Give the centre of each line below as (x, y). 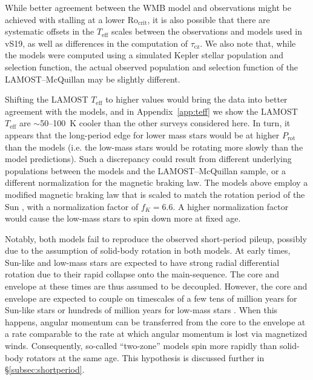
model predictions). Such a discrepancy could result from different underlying (148, 159)
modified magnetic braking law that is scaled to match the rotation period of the (155, 194)
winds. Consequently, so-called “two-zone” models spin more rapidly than (141, 346)
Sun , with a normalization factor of (72, 206)
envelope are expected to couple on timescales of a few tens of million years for (151, 298)
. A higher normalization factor (231, 206)
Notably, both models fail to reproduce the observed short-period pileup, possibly (156, 238)
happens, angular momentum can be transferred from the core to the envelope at (155, 321)
